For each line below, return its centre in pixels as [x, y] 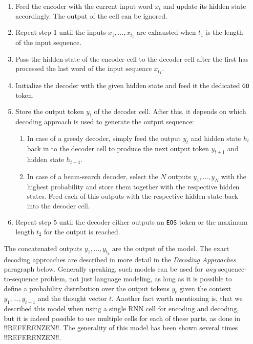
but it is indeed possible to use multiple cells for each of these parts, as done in [122, 318]
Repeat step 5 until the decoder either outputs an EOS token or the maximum [131, 222]
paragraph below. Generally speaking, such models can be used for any [110, 269]
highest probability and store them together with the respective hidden [133, 186]
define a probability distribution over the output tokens [87, 288]
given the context [205, 288]
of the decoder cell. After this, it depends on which [170, 111]
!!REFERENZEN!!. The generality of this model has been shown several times [121, 328]
